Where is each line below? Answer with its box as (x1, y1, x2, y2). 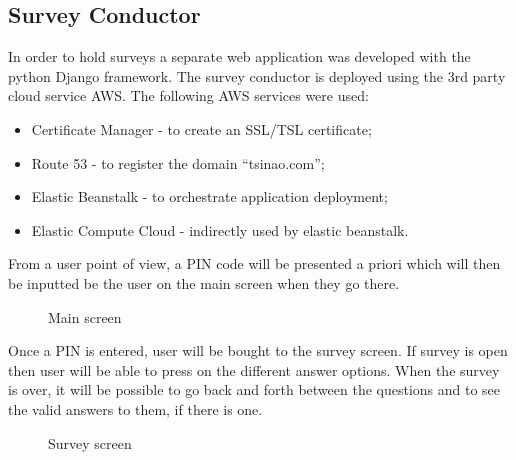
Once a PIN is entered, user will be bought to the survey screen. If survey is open (8, 340, 508, 361)
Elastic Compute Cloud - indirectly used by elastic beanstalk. (31, 219, 409, 240)
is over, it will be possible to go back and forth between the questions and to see (8, 379, 501, 400)
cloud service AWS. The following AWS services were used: (8, 85, 369, 106)
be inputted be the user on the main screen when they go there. (8, 272, 400, 293)
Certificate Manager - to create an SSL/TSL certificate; (31, 118, 372, 139)
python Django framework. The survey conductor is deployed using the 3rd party (8, 65, 506, 86)
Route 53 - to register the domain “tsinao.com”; (31, 152, 325, 173)
